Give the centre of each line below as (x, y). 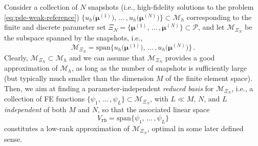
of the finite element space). (209, 78)
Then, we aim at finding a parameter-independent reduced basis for (109, 88)
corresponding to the (219, 17)
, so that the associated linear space (154, 109)
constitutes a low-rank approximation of (67, 128)
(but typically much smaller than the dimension (79, 78)
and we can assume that (107, 57)
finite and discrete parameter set (55, 27)
